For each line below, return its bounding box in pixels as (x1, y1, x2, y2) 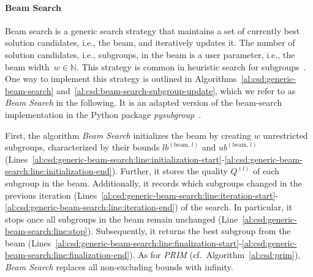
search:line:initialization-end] (5, 164, 112, 177)
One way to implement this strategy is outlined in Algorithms (5, 72, 237, 85)
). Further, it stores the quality (111, 164, 228, 177)
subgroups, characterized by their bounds (5, 141, 160, 153)
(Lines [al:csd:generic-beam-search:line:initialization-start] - (5, 152, 225, 165)
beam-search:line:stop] (5, 224, 88, 237)
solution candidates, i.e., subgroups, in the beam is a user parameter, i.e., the (5, 48, 295, 61)
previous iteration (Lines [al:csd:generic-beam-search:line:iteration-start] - (5, 188, 279, 201)
